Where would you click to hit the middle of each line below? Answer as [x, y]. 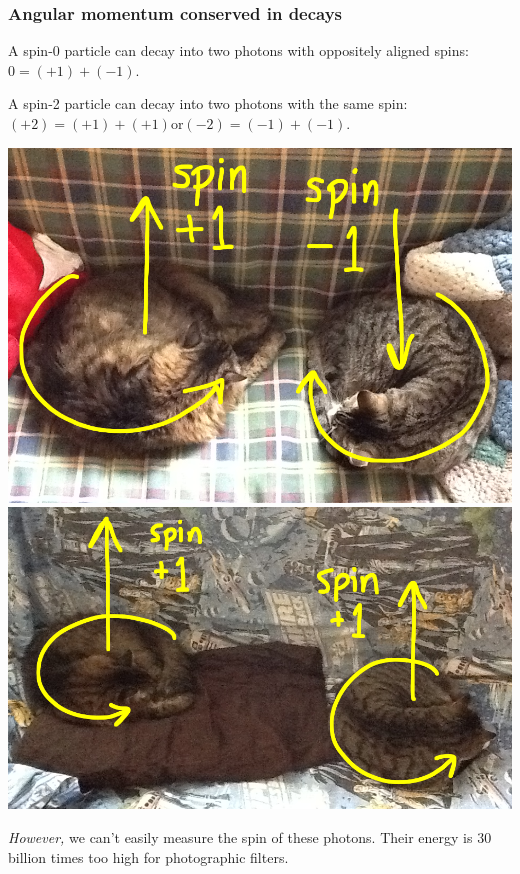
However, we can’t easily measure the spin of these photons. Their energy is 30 [250, 837]
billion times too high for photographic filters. [148, 856]
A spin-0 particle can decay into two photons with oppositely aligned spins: [238, 50]
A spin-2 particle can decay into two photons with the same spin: [208, 103]
